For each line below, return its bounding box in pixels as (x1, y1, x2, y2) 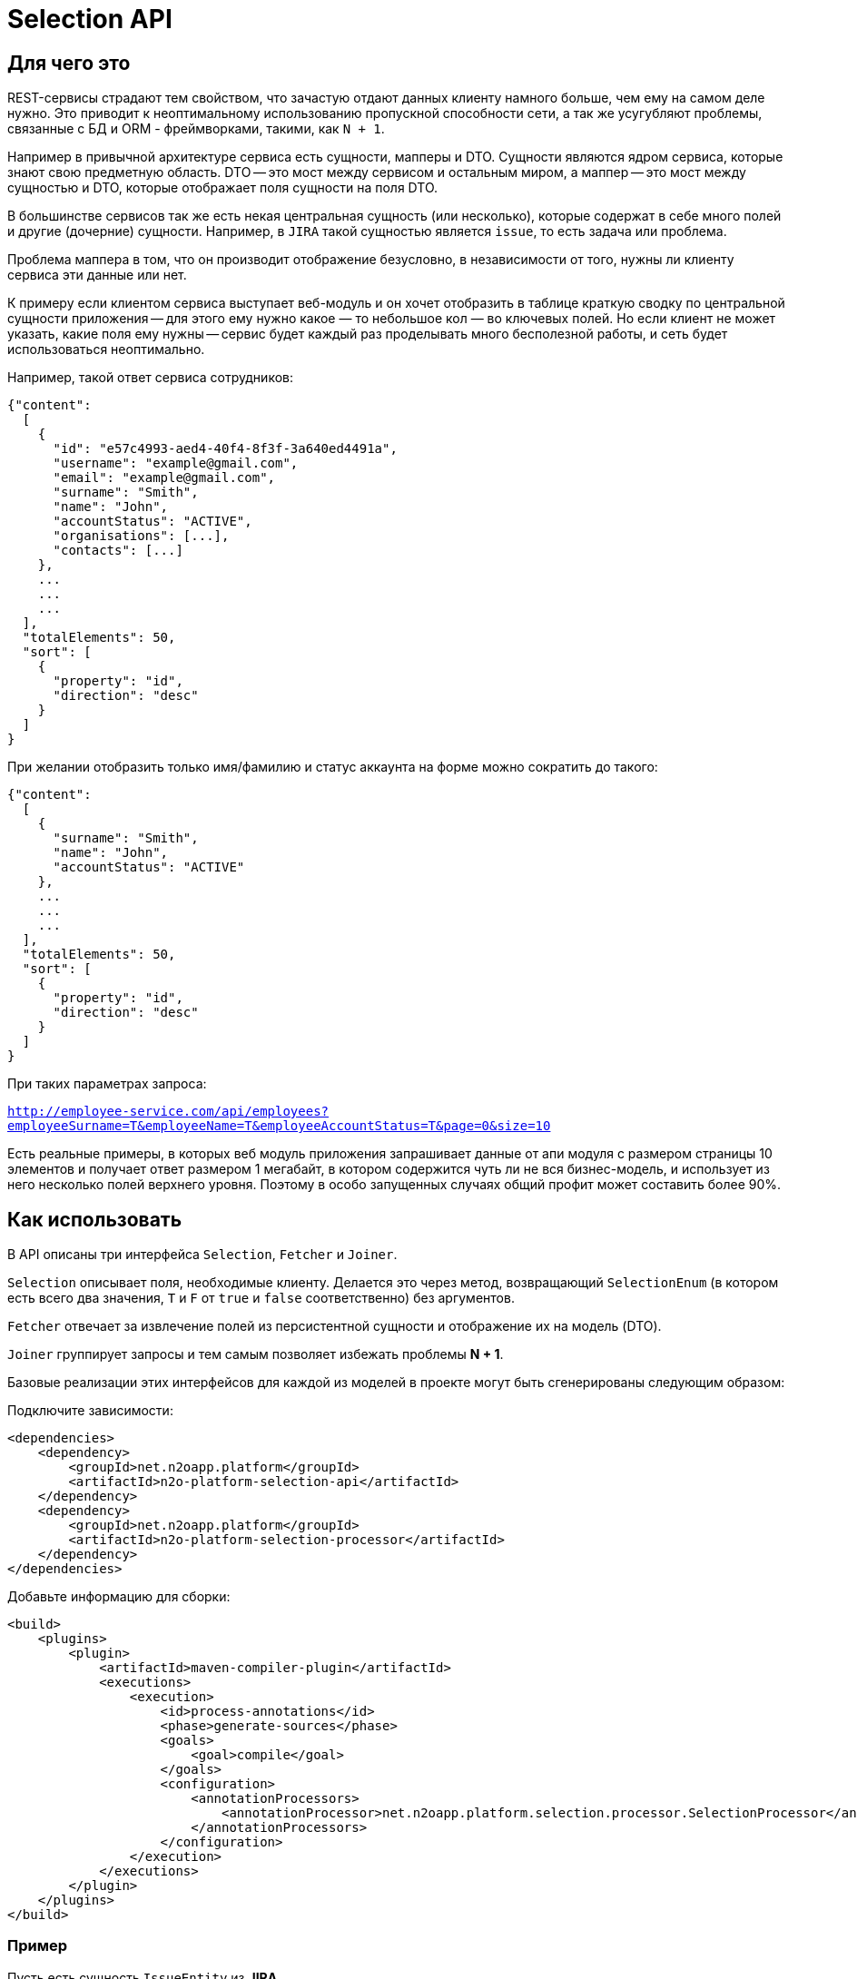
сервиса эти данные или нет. (7, 267, 187, 283)
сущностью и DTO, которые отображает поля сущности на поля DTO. (7, 180, 438, 196)
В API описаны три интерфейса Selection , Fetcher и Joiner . (7, 1246, 398, 1263)
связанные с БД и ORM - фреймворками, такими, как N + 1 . (7, 121, 385, 137)
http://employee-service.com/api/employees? (7, 1104, 330, 1119)
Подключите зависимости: (7, 1403, 173, 1419)
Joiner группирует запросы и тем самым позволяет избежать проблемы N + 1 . (7, 1346, 504, 1363)
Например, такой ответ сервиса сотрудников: (7, 369, 293, 386)
